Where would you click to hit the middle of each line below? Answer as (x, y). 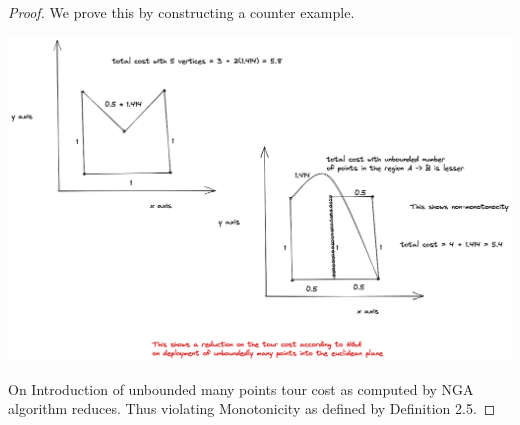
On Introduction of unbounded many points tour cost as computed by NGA (241, 388)
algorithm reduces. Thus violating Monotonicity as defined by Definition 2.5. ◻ (252, 408)
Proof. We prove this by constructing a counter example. (181, 12)
